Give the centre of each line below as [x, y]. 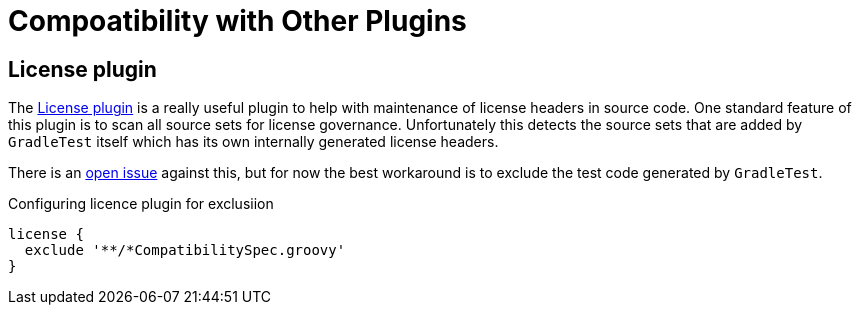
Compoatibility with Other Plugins [237, 21]
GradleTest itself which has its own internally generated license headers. [253, 142]
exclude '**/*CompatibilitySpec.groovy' [185, 250]
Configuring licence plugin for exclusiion [141, 204]
